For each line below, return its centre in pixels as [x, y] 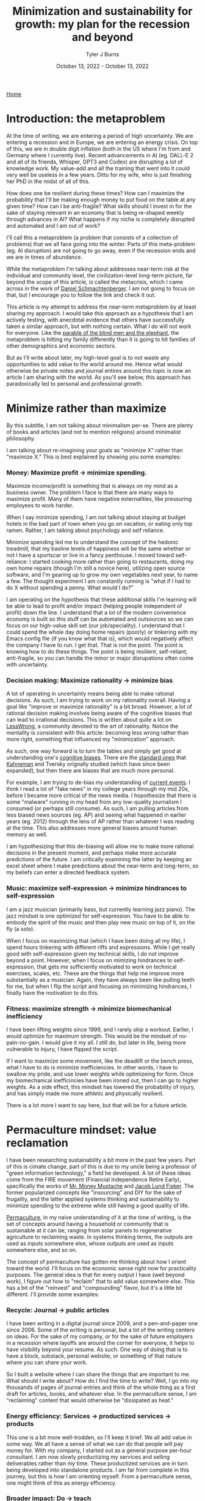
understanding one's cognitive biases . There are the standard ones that [96, 758]
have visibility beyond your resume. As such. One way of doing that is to [97, 1349]
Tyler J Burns [103, 54]
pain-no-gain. [23, 1042]
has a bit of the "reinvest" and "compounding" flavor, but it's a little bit [95, 1287]
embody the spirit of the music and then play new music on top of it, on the [101, 922]
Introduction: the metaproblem [86, 119]
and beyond [103, 37]
